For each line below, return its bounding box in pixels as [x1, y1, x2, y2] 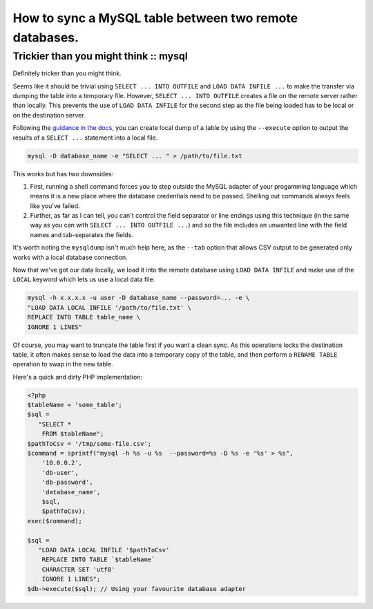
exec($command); [27, 517, 83, 525]
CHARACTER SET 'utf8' [41, 565, 115, 573]
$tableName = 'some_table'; [27, 401, 122, 409]
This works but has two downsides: [12, 169, 114, 178]
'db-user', [41, 469, 79, 476]
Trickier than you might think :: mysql [12, 50, 188, 62]
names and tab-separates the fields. [30, 230, 134, 238]
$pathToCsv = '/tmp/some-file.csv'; [27, 440, 152, 447]
